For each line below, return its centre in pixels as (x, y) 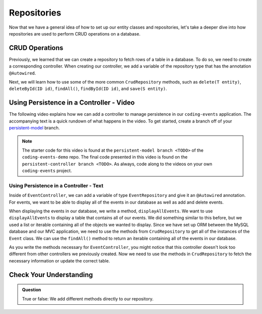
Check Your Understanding (51, 275)
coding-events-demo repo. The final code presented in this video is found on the (105, 157)
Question (32, 290)
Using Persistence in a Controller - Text (56, 186)
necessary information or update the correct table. (59, 261)
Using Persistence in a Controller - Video (72, 103)
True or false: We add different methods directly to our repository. (88, 298)
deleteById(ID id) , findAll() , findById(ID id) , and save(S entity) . (88, 89)
